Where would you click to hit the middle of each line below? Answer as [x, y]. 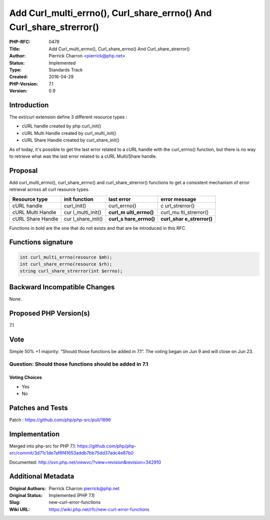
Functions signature [41, 242]
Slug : [15, 503]
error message [178, 199]
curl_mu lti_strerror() [185, 212]
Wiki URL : [19, 509]
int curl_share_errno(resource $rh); [66, 264]
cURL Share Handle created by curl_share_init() [70, 140]
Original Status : [26, 495]
